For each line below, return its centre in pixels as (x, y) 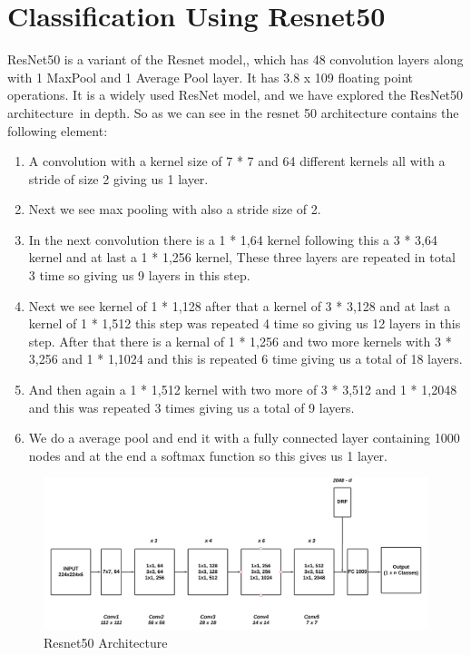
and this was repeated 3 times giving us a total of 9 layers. (191, 407)
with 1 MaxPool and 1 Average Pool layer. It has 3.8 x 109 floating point (211, 77)
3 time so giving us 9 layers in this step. (139, 275)
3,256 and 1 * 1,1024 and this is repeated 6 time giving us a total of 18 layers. (245, 359)
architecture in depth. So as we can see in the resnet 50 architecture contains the (233, 112)
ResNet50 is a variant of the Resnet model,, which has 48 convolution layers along (235, 59)
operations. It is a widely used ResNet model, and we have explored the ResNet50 (235, 95)
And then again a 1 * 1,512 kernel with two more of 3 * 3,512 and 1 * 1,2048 (243, 390)
